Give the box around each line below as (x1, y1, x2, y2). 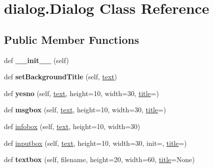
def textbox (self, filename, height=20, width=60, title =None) (4, 154, 195, 165)
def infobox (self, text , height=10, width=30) (4, 121, 141, 131)
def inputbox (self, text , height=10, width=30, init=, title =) (4, 137, 187, 148)
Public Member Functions (4, 32, 139, 47)
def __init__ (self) (4, 55, 69, 65)
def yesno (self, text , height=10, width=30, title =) (4, 88, 159, 98)
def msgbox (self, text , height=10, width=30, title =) (4, 104, 166, 115)
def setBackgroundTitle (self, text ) (4, 71, 117, 82)
